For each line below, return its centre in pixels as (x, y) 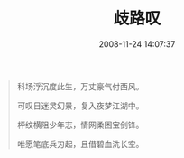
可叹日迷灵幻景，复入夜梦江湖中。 (80, 106)
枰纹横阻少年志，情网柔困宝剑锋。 (80, 125)
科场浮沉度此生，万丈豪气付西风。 (80, 86)
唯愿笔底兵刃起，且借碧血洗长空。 (80, 144)
